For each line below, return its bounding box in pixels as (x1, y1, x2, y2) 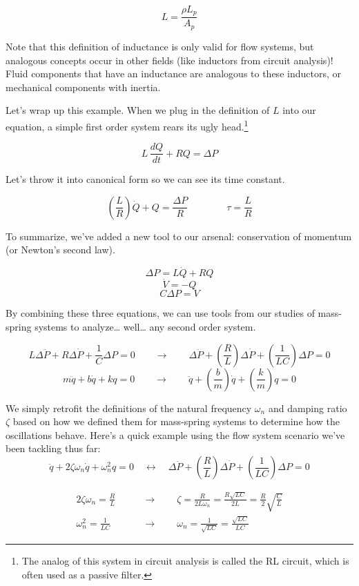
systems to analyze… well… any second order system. (35, 320, 256, 334)
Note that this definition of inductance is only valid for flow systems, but (6, 39, 314, 53)
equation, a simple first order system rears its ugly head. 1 (6, 117, 249, 133)
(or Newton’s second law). (6, 242, 115, 257)
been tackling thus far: (6, 441, 101, 456)
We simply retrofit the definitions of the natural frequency (6, 400, 252, 415)
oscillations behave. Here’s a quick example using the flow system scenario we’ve (6, 427, 345, 442)
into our (282, 103, 316, 117)
